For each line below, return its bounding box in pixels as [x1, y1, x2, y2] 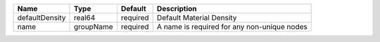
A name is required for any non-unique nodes [156, 22, 308, 31]
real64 [73, 13, 96, 22]
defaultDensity [17, 13, 66, 22]
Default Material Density [156, 13, 237, 22]
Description [156, 4, 197, 13]
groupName [73, 22, 113, 31]
